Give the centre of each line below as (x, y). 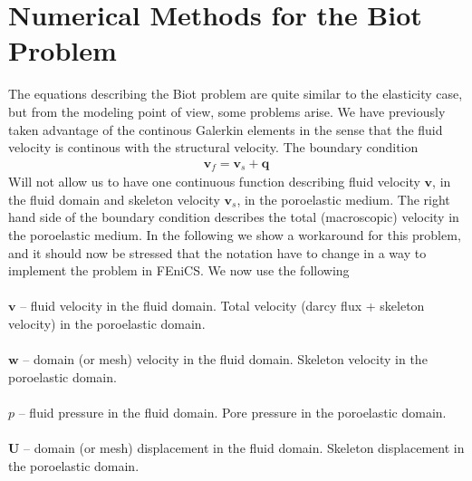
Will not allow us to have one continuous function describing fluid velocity (214, 182)
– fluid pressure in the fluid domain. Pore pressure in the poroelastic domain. (232, 412)
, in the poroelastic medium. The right (343, 199)
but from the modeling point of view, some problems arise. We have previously (227, 111)
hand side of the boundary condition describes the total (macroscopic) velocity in (234, 217)
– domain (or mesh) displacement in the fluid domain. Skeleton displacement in (244, 448)
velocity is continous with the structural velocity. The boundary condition (213, 147)
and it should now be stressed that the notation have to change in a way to (217, 252)
